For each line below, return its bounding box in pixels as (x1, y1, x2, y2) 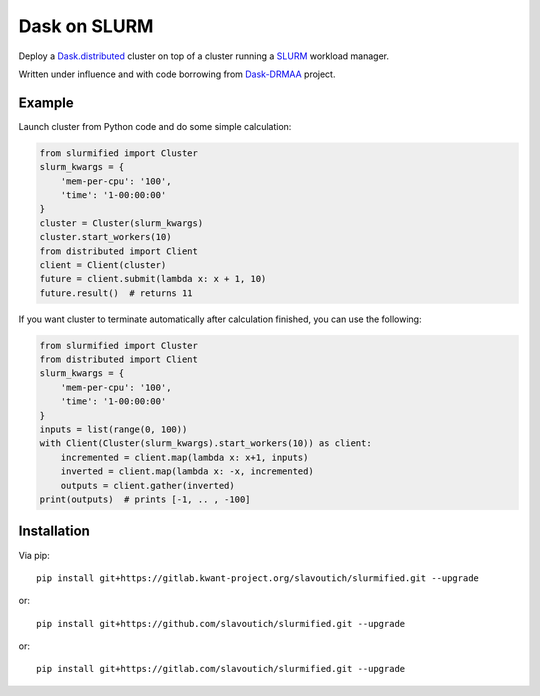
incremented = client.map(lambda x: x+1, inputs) (60, 451, 309, 463)
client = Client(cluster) (39, 259, 167, 270)
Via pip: (18, 549, 50, 561)
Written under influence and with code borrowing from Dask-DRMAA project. (18, 68, 336, 80)
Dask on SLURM (18, 15, 154, 37)
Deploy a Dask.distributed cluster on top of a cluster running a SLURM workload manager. (18, 50, 390, 62)
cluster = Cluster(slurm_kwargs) (39, 217, 204, 229)
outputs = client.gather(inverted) (60, 480, 235, 491)
